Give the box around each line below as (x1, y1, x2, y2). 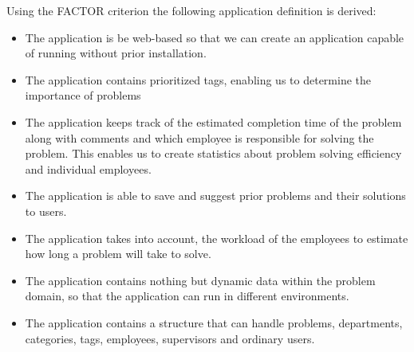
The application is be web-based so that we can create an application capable (25, 29, 404, 45)
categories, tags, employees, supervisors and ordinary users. (25, 330, 315, 346)
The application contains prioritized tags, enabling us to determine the (25, 71, 371, 88)
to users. (25, 202, 67, 219)
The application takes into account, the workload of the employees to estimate (25, 229, 408, 246)
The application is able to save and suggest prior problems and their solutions (25, 187, 406, 204)
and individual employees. (25, 160, 152, 177)
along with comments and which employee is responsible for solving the (25, 129, 374, 146)
